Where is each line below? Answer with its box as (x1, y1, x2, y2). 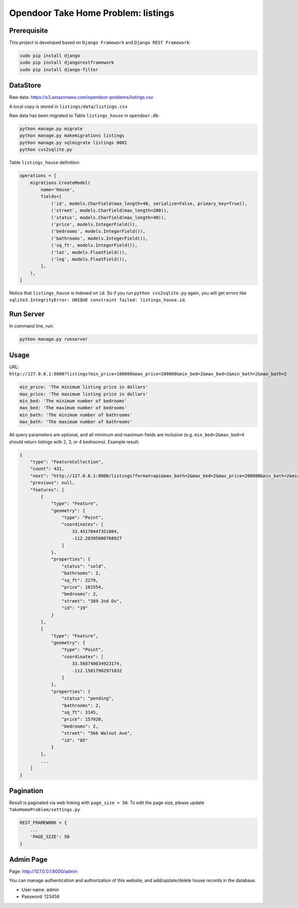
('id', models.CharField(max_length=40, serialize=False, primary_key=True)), (51, 200, 248, 206)
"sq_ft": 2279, (61, 577, 99, 583)
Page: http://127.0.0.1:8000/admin (9, 868, 78, 875)
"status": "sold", (61, 563, 106, 569)
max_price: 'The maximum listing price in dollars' (19, 391, 149, 397)
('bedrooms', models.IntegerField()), (51, 229, 146, 234)
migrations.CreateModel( (30, 180, 91, 185)
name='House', (40, 187, 75, 192)
